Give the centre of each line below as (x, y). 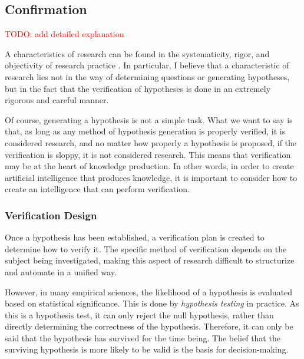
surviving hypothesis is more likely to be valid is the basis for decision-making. (147, 349)
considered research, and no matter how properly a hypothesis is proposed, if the (151, 142)
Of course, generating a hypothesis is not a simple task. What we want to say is (149, 119)
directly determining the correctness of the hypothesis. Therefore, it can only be (149, 326)
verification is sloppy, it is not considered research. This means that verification (148, 154)
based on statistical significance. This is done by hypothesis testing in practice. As (152, 303)
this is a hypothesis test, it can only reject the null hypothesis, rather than (139, 314)
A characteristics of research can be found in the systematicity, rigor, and (137, 53)
